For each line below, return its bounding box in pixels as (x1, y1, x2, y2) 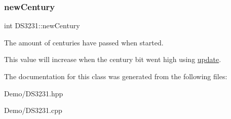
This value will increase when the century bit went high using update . (4, 54, 221, 65)
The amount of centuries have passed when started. (4, 37, 164, 47)
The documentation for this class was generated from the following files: (4, 71, 227, 81)
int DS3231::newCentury (4, 20, 80, 31)
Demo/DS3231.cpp (4, 105, 62, 115)
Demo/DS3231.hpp (4, 88, 63, 98)
